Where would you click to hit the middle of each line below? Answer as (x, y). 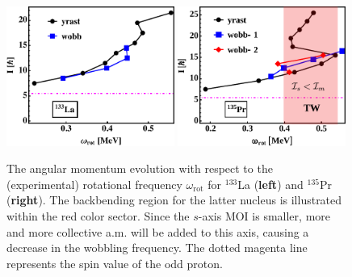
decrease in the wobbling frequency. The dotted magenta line (157, 248)
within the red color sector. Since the (98, 215)
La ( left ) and (270, 184)
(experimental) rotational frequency (94, 184)
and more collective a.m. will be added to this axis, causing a (158, 231)
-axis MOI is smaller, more (264, 215)
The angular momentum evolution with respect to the (140, 168)
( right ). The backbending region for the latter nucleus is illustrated (174, 200)
